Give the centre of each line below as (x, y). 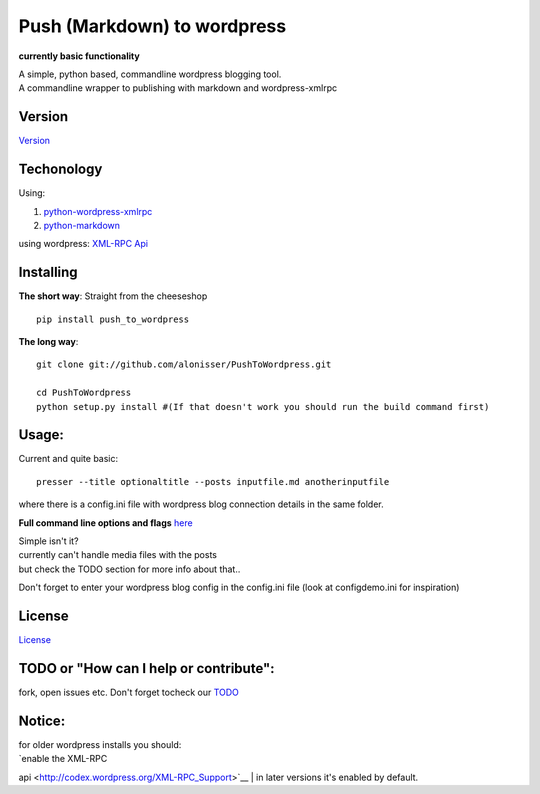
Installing (48, 272)
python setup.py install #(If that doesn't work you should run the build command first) (263, 406)
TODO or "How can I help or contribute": (146, 668)
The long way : (48, 341)
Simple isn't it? (48, 541)
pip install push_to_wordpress (113, 319)
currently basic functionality (79, 56)
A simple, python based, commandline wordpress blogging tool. (150, 74)
